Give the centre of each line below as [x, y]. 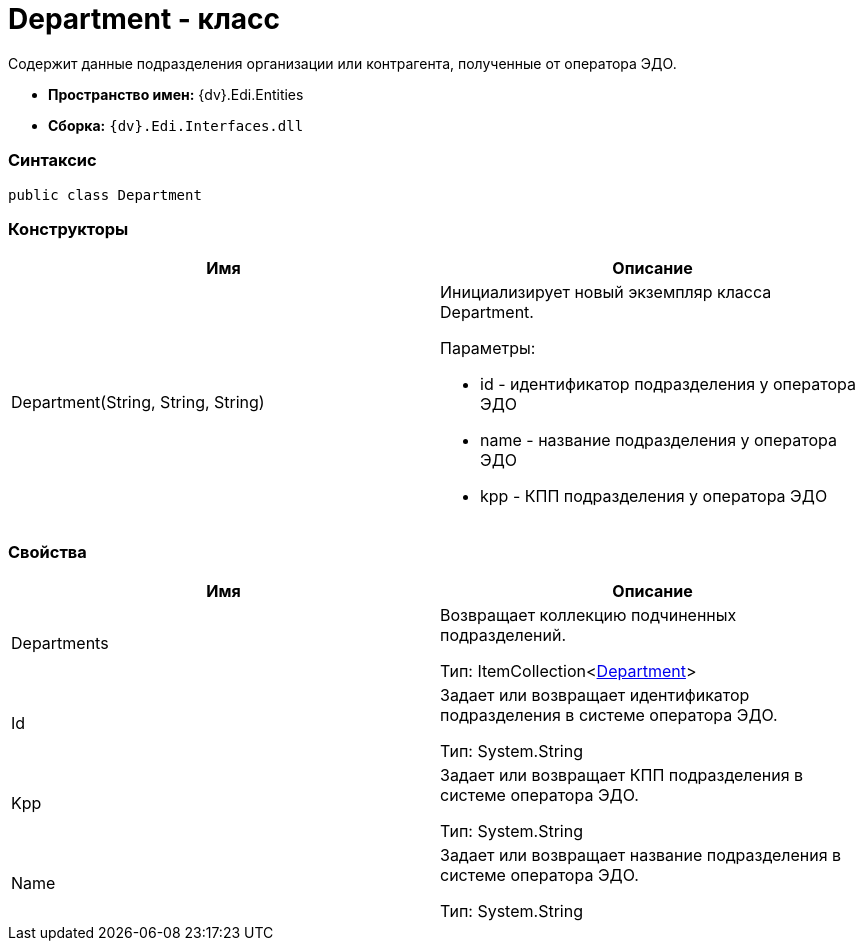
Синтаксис [52, 160]
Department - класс [144, 19]
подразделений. [503, 635]
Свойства [47, 551]
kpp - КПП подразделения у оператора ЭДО [654, 496]
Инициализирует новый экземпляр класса [606, 292]
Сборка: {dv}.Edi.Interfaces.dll [176, 125]
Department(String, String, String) [138, 402]
